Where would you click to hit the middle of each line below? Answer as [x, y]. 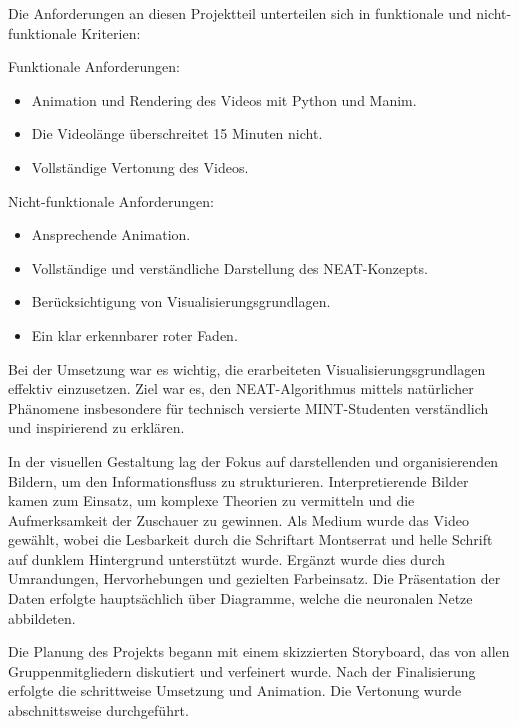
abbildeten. [42, 617]
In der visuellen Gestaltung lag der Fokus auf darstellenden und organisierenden [253, 460]
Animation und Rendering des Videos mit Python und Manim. [224, 99]
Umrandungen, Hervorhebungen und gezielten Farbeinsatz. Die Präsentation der [254, 578]
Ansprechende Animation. [111, 234]
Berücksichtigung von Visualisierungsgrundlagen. [181, 301]
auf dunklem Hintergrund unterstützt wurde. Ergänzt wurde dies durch [227, 558]
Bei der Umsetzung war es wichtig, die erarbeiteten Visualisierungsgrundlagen [247, 368]
